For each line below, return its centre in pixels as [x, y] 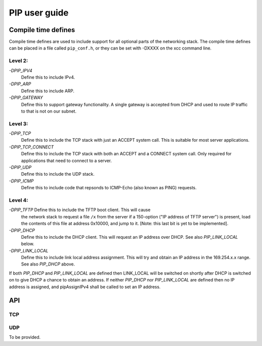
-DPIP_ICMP [21, 181]
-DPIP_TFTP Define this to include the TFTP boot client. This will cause [80, 210]
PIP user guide [39, 13]
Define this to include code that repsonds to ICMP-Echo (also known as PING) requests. [109, 188]
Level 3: [19, 124]
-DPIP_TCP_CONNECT [32, 147]
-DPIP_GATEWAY [26, 98]
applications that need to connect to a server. [66, 161]
